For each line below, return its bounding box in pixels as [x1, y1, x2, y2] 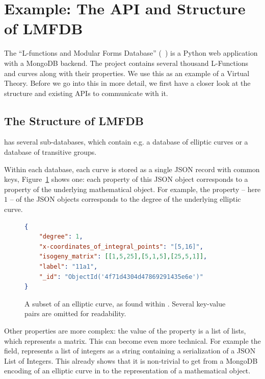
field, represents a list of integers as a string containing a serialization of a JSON [4, 345, 256, 356]
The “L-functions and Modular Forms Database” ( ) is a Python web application [4, 48, 258, 58]
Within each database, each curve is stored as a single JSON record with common [4, 163, 260, 174]
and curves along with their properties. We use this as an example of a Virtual [4, 67, 250, 78]
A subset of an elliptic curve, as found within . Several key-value [24, 298, 226, 309]
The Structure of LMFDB [4, 112, 144, 128]
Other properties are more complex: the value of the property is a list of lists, [4, 325, 246, 336]
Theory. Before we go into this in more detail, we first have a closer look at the [4, 78, 251, 88]
